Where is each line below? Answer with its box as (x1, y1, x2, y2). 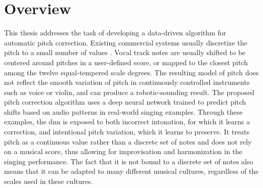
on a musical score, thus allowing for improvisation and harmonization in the (4, 146, 243, 157)
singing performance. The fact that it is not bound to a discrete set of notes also (4, 156, 253, 166)
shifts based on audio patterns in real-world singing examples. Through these (4, 106, 243, 117)
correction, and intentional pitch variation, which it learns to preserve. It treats (4, 126, 250, 137)
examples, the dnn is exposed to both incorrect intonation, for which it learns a (4, 116, 250, 127)
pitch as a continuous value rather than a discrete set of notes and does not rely (4, 136, 252, 147)
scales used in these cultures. (4, 176, 93, 186)
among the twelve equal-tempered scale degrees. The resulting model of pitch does (4, 67, 259, 77)
